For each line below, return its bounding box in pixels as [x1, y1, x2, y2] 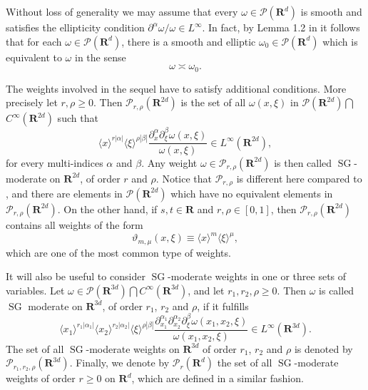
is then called [274, 155, 332, 170]
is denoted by [294, 341, 353, 356]
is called [319, 282, 354, 297]
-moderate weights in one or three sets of [168, 269, 347, 284]
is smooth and [300, 4, 362, 19]
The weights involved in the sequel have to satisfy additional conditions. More [6, 81, 347, 96]
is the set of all [180, 95, 246, 110]
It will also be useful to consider [6, 269, 145, 284]
